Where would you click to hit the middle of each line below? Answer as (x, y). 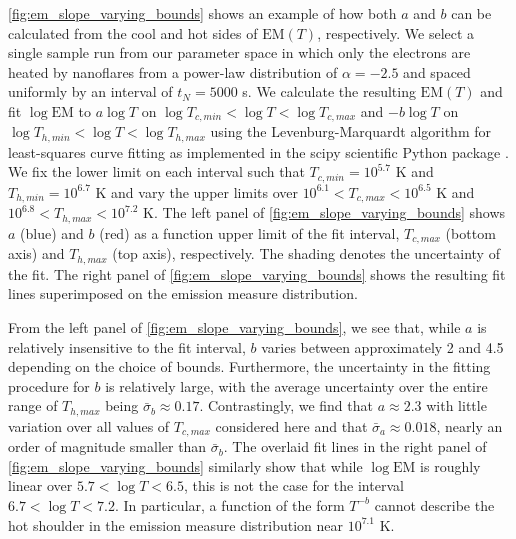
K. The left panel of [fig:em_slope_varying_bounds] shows (324, 212)
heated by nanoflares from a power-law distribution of (173, 71)
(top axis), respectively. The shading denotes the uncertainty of (306, 253)
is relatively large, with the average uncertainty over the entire (296, 385)
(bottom (470, 232)
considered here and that (291, 425)
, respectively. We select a (396, 32)
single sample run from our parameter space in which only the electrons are (239, 52)
